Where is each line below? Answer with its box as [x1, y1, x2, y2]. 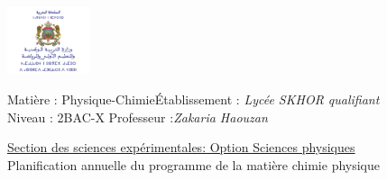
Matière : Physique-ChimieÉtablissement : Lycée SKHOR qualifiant [7, 90, 380, 109]
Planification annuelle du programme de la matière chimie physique [7, 155, 381, 174]
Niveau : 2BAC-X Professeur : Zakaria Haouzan [7, 107, 268, 126]
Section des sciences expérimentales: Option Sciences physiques [7, 138, 355, 157]
